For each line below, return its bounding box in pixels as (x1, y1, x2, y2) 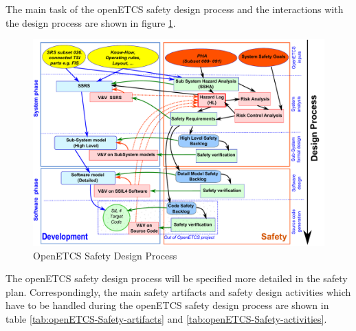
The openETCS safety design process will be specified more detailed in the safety (5, 271, 348, 286)
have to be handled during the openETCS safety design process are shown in (5, 298, 329, 312)
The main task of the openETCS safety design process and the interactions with (5, 2, 344, 16)
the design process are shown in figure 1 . (5, 15, 176, 30)
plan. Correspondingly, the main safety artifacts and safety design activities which (5, 284, 351, 299)
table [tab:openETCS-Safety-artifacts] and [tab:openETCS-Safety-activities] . (5, 311, 327, 325)
